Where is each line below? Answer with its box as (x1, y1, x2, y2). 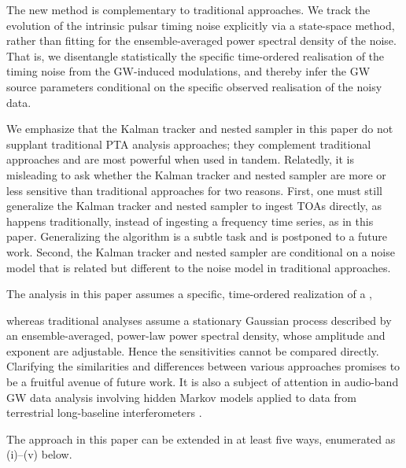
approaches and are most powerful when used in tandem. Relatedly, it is (6, 151, 355, 168)
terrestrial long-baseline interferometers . (6, 404, 202, 421)
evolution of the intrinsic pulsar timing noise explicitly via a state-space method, (6, 17, 395, 33)
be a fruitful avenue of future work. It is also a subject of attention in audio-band (6, 374, 399, 390)
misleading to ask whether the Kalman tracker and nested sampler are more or (6, 166, 386, 182)
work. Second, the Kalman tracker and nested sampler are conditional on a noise (6, 243, 395, 260)
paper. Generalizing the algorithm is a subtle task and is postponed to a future (6, 228, 388, 245)
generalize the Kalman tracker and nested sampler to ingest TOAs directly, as (6, 197, 382, 214)
